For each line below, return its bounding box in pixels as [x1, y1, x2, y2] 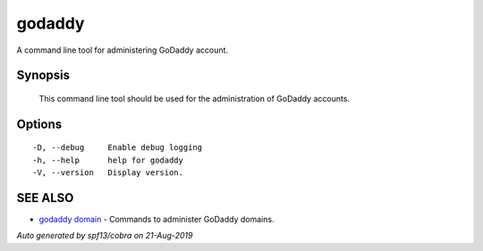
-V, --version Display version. [32, 168, 183, 178]
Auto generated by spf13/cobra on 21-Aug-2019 [16, 230, 193, 241]
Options [16, 116, 63, 131]
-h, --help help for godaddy [32, 155, 183, 165]
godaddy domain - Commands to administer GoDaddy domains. [38, 214, 275, 225]
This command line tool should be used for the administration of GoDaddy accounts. [38, 93, 351, 104]
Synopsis [16, 68, 71, 83]
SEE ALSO [16, 190, 74, 205]
